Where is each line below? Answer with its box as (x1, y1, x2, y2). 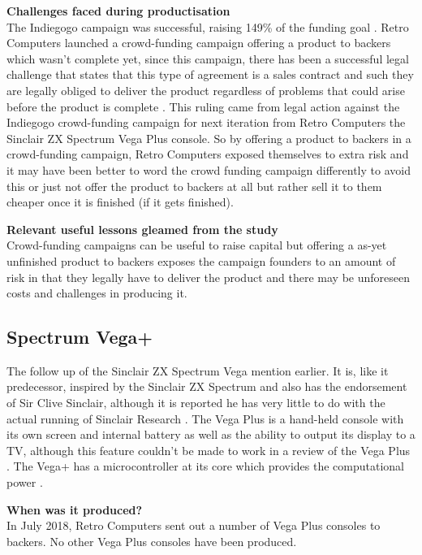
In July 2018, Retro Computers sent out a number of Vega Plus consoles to (6, 517, 381, 534)
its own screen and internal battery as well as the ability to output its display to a (6, 426, 416, 443)
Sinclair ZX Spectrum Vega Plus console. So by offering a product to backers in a (6, 129, 411, 146)
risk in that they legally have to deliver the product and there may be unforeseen (6, 268, 410, 285)
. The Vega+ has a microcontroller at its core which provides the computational (6, 457, 405, 475)
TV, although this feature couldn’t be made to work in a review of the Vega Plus (6, 441, 411, 458)
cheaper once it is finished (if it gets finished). (6, 193, 234, 210)
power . (6, 474, 43, 491)
